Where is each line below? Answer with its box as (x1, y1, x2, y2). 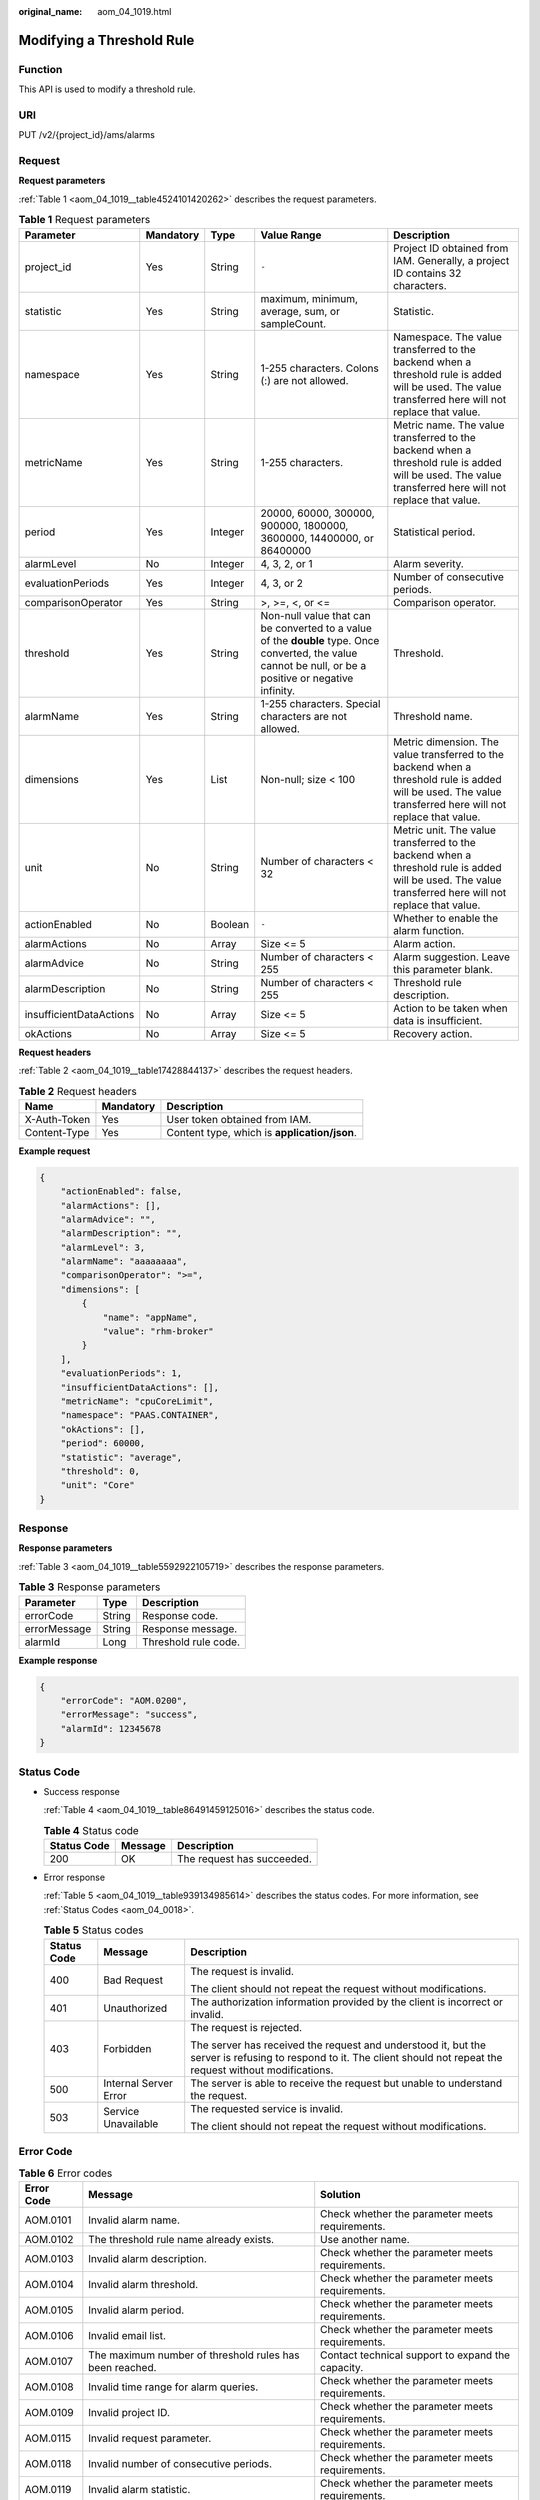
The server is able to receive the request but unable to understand (190, 2076, 503, 2090)
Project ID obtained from (393, 241, 509, 255)
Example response (18, 1654, 98, 1666)
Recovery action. (393, 1026, 473, 1040)
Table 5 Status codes (43, 1923, 144, 1937)
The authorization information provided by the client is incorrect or (190, 1995, 504, 2009)
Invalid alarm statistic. (88, 2482, 191, 2496)
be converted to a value (260, 621, 372, 635)
